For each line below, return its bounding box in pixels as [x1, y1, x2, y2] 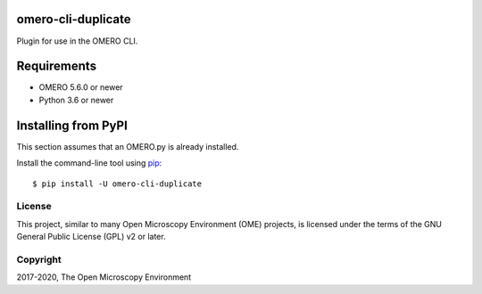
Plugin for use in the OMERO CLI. [16, 36, 138, 46]
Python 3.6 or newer [38, 94, 114, 105]
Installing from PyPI [16, 118, 129, 133]
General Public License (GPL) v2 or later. [16, 232, 166, 242]
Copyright [16, 253, 62, 265]
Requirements [16, 59, 97, 74]
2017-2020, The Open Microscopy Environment [16, 272, 192, 282]
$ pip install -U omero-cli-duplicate [32, 178, 203, 189]
